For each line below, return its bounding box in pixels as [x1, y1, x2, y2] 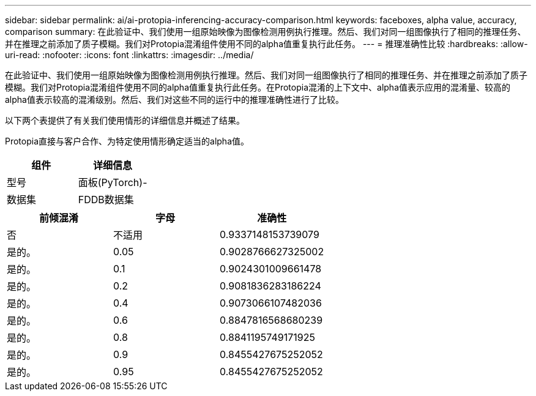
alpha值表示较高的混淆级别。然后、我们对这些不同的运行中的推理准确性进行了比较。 [5, 94, 344, 105]
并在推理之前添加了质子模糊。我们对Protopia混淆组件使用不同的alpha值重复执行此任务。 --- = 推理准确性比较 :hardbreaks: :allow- [5, 39, 528, 49]
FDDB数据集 [78, 193, 134, 206]
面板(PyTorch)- [78, 176, 147, 189]
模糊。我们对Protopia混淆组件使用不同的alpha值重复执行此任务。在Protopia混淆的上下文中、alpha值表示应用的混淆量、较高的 [5, 82, 510, 92]
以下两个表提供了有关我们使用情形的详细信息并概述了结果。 [5, 115, 245, 125]
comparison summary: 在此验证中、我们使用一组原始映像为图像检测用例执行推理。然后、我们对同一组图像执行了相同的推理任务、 [5, 26, 526, 37]
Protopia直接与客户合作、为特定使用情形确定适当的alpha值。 [5, 136, 249, 146]
